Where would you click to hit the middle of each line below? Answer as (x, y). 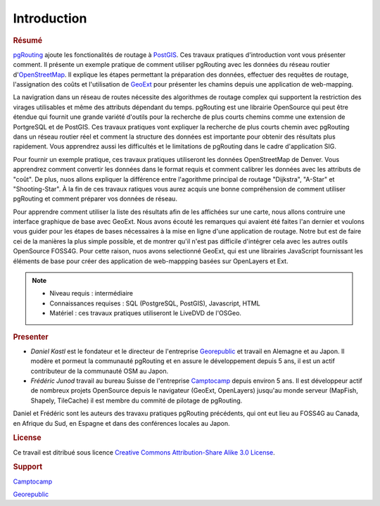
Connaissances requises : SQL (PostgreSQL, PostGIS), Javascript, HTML (155, 303)
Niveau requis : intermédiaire (91, 293)
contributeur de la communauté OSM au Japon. (100, 371)
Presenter (31, 336)
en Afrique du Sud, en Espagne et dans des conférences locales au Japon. (121, 423)
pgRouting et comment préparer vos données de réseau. (95, 199)
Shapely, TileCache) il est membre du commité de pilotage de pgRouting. (137, 400)
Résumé (27, 40)
